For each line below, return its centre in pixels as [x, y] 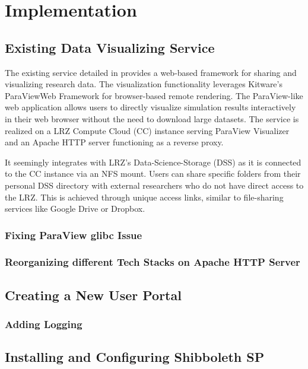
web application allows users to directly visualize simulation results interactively [150, 107]
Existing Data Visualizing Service [110, 47]
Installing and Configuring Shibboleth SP [135, 357]
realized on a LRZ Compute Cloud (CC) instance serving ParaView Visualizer [147, 130]
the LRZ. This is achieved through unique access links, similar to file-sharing [144, 197]
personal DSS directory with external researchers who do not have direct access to [154, 185]
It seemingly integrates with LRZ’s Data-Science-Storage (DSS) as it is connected [153, 162]
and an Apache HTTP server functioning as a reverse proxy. [114, 142]
